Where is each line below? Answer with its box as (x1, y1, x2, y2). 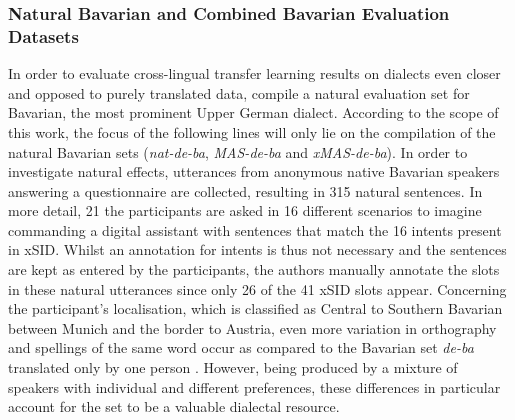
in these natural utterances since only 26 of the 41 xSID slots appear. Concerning (8, 278, 507, 299)
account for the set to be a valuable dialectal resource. (8, 396, 340, 417)
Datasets (8, 23, 79, 48)
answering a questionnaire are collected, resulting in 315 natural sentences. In (8, 180, 483, 201)
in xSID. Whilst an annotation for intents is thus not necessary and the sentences (8, 239, 507, 260)
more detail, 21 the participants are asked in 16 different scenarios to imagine (8, 200, 482, 221)
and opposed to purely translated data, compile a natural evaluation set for (8, 82, 470, 103)
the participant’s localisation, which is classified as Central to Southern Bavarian (8, 298, 503, 319)
